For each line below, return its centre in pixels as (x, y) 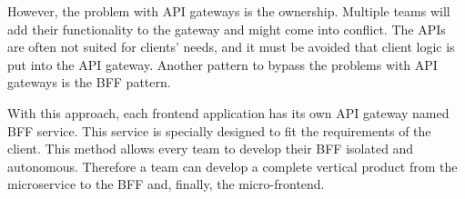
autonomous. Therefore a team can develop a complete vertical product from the (232, 166)
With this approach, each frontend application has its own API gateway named (228, 112)
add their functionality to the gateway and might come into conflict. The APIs (227, 29)
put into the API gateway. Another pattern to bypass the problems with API (222, 64)
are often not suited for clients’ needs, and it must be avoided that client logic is (231, 47)
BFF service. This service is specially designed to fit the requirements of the (219, 130)
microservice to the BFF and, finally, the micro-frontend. (166, 184)
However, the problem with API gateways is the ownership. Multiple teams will (229, 11)
